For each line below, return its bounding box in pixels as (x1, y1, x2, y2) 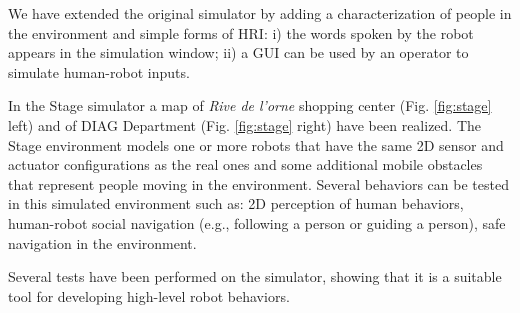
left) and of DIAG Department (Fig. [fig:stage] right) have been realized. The (8, 114, 482, 135)
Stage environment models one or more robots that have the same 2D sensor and (8, 134, 504, 155)
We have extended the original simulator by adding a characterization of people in (8, 3, 512, 23)
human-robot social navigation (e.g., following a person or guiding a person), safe (8, 212, 506, 233)
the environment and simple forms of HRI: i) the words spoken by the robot (8, 22, 474, 43)
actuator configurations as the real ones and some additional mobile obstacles (8, 154, 483, 175)
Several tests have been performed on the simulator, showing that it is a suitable (8, 266, 502, 287)
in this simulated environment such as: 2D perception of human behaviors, (8, 193, 464, 214)
